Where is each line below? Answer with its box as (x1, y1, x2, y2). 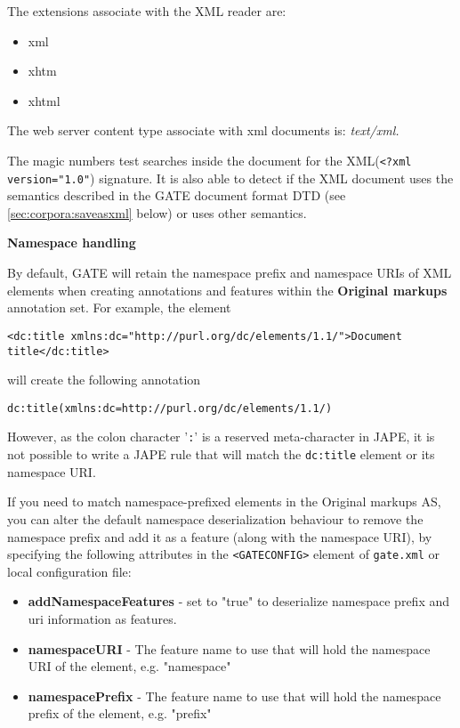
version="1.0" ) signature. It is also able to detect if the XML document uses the (7, 168, 454, 187)
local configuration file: (7, 562, 132, 580)
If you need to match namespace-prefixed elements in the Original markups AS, (7, 492, 441, 511)
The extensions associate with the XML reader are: (7, 2, 286, 20)
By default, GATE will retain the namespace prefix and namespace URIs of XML (7, 263, 452, 282)
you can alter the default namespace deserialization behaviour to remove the (7, 509, 424, 528)
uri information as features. (28, 609, 177, 627)
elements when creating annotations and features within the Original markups (7, 280, 448, 299)
